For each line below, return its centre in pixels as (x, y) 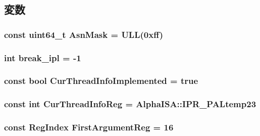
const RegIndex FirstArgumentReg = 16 (89, 127)
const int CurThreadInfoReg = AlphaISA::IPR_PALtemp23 (130, 104)
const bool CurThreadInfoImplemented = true (101, 81)
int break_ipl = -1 (43, 57)
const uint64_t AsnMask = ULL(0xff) (84, 34)
